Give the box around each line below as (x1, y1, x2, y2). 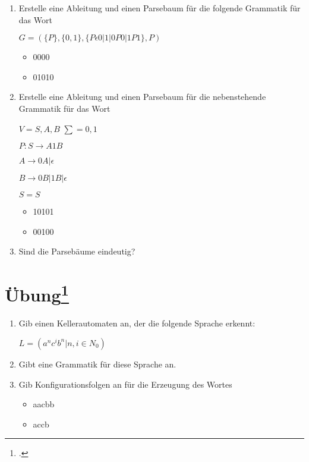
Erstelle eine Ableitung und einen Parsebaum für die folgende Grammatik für (18, 2, 301, 14)
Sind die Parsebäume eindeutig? (18, 245, 135, 257)
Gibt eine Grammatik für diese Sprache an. (18, 357, 176, 370)
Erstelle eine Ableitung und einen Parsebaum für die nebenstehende (18, 90, 266, 103)
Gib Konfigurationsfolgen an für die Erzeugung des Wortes (18, 378, 232, 390)
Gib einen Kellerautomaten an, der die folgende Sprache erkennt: (18, 317, 256, 329)
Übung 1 (5, 280, 69, 307)
